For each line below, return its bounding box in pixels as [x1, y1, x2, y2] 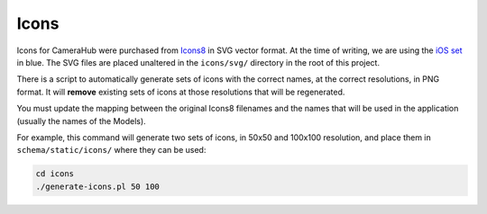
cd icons [35, 169, 75, 179]
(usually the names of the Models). [16, 115, 146, 126]
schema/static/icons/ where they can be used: [16, 145, 207, 156]
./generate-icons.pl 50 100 [35, 181, 160, 192]
